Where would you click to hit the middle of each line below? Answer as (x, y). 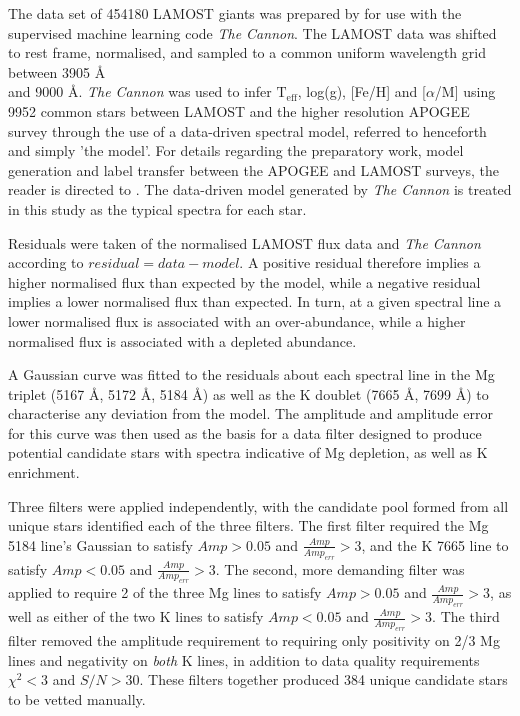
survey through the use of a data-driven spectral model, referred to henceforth (247, 130)
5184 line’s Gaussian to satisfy (100, 544)
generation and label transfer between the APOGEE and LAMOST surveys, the (253, 169)
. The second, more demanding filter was (340, 568)
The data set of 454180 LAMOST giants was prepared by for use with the (235, 13)
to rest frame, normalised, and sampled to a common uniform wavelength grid (247, 52)
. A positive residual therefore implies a (360, 262)
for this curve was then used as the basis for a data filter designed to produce (245, 432)
